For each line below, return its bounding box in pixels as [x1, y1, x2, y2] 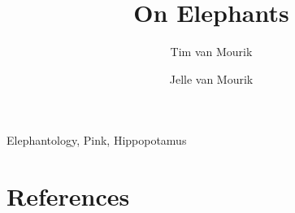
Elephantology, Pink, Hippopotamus [7, 132, 187, 149]
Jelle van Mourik [169, 70, 254, 87]
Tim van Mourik [170, 43, 253, 60]
